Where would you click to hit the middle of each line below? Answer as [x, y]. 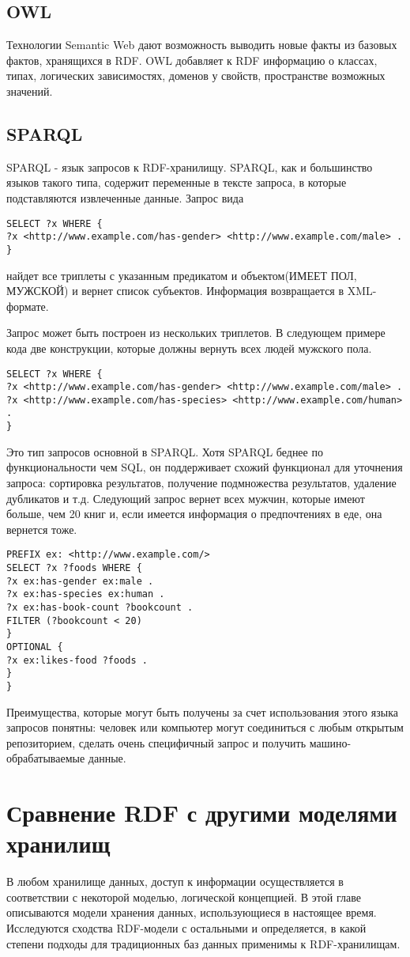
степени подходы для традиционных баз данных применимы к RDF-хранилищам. [203, 943]
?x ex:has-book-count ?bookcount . [100, 607]
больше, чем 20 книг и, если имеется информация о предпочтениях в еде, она [194, 514]
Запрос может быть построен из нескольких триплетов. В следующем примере [196, 333]
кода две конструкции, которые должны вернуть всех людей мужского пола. [189, 348]
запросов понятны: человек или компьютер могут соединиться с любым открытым [205, 727]
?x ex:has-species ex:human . [86, 594]
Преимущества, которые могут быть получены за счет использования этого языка [202, 711]
